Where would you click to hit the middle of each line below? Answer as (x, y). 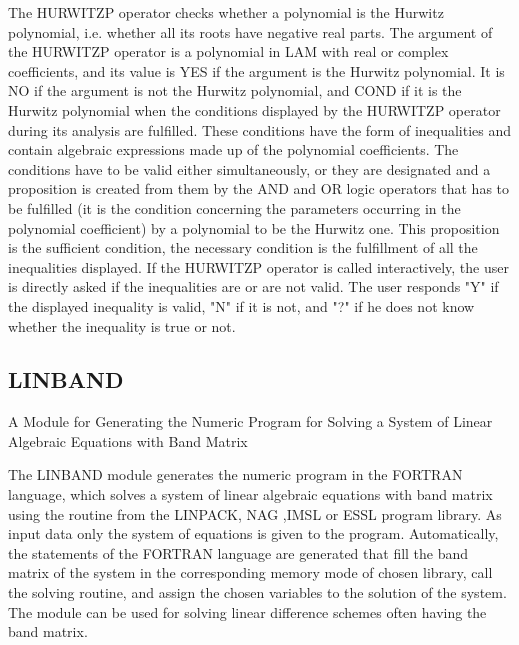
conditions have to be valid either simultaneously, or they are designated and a (249, 168)
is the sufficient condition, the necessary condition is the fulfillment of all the (243, 247)
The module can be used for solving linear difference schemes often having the (247, 611)
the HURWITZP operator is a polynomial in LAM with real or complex (228, 51)
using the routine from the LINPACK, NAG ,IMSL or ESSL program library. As (255, 513)
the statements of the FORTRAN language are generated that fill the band (238, 552)
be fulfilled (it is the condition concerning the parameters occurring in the (234, 207)
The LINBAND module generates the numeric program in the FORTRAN (235, 474)
